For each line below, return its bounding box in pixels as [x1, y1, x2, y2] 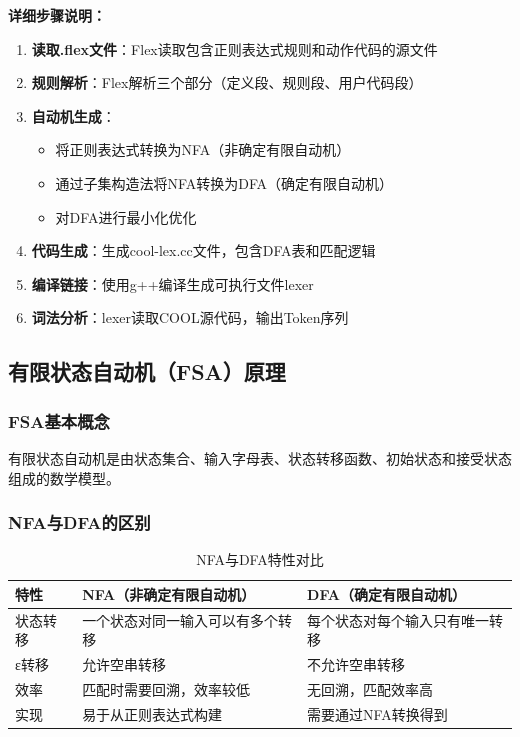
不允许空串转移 [307, 654, 406, 675]
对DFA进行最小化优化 [55, 206, 197, 227]
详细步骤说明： [8, 5, 106, 25]
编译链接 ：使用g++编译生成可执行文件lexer [31, 273, 314, 294]
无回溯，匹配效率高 [307, 679, 434, 700]
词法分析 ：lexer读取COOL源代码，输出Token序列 [31, 307, 349, 328]
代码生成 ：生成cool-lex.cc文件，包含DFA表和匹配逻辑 [31, 240, 376, 261]
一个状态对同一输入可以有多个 [82, 609, 279, 630]
